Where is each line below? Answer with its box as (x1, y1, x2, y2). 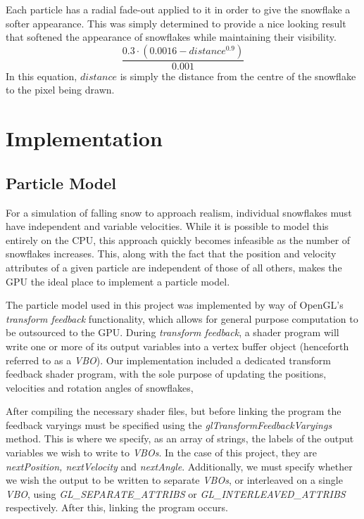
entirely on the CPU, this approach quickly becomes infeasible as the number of (6, 232, 351, 247)
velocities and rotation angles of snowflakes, (6, 380, 194, 395)
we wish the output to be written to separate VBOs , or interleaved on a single (6, 473, 343, 487)
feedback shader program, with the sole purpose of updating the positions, (6, 366, 327, 381)
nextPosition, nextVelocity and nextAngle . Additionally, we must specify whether (6, 459, 353, 473)
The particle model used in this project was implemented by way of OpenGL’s (6, 297, 344, 312)
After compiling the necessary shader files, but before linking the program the (6, 404, 341, 418)
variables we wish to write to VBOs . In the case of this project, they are (6, 445, 317, 460)
